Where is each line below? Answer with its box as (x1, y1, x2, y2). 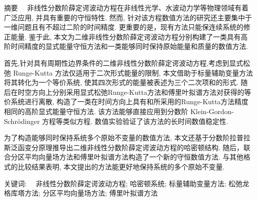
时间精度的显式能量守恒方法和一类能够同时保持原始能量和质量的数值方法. (10, 41, 248, 51)
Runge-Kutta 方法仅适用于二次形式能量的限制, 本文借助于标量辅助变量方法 (13, 67, 253, 78)
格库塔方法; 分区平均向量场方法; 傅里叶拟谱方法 (4, 188, 158, 198)
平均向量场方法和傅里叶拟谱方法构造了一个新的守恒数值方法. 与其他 (24, 152, 244, 162)
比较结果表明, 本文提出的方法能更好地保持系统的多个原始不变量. (17, 161, 225, 171)
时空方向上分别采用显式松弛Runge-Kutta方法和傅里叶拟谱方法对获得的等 (17, 86, 251, 97)
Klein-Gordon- (190, 106, 234, 116)
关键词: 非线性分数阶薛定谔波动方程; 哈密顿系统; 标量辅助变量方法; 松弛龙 (4, 178, 250, 188)
